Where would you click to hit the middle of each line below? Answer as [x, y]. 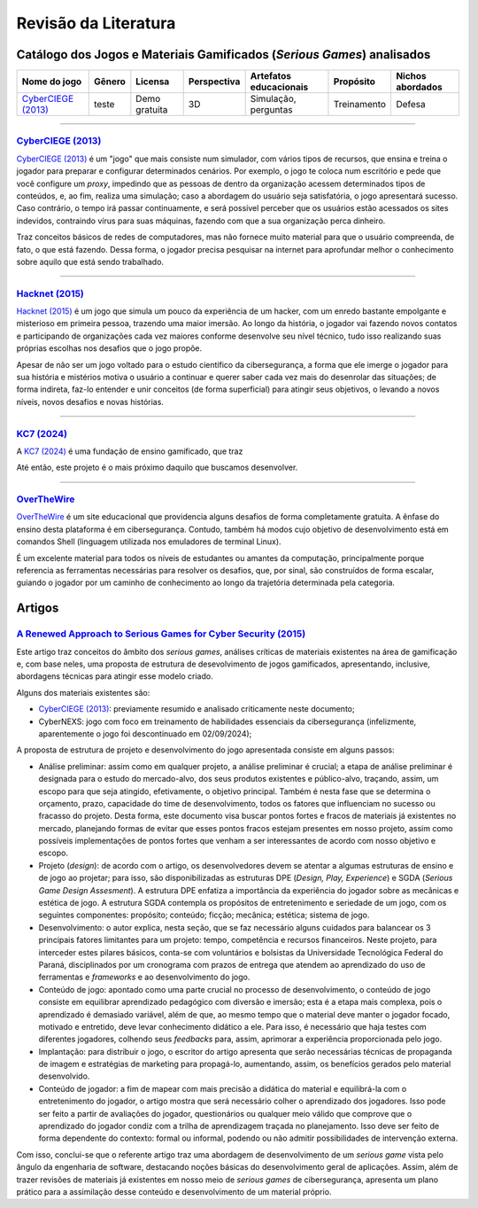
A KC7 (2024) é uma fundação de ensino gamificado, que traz [130, 451]
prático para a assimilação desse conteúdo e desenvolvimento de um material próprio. [174, 1192]
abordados [419, 87]
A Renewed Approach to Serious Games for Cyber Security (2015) [161, 634]
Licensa [153, 82]
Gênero [109, 82]
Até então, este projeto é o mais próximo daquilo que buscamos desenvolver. [157, 468]
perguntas [271, 110]
